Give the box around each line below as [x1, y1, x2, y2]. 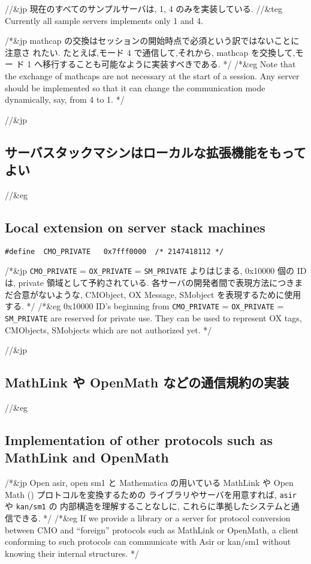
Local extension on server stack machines [5, 217, 265, 236]
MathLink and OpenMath [5, 448, 169, 467]
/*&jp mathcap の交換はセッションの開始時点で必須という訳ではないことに [5, 34, 300, 47]
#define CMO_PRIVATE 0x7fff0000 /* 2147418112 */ [5, 247, 224, 256]
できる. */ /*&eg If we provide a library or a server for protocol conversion [13, 512, 291, 524]
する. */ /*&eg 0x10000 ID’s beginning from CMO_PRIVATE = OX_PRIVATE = [5, 300, 284, 312]
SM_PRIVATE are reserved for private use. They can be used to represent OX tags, [5, 311, 302, 324]
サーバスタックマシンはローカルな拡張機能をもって [5, 142, 306, 161]
